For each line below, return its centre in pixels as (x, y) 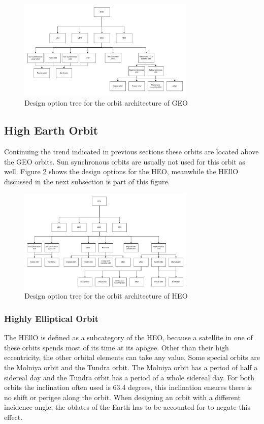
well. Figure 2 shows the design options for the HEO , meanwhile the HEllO (121, 171)
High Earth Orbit (51, 130)
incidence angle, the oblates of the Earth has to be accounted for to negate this (127, 407)
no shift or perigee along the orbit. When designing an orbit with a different (122, 397)
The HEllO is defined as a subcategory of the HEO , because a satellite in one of (128, 337)
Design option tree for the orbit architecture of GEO (106, 103)
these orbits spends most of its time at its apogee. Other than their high (117, 347)
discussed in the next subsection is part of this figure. (87, 181)
